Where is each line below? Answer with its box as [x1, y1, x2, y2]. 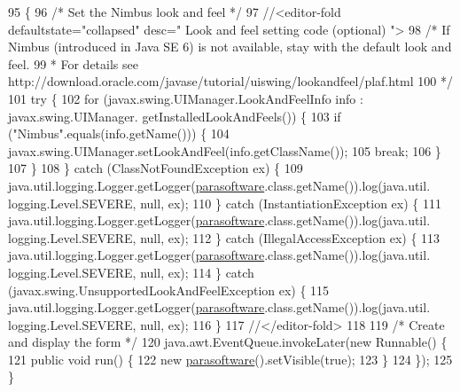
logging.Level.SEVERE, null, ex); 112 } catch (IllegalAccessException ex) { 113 [8, 228, 441, 247]
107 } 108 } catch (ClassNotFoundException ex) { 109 [8, 159, 303, 177]
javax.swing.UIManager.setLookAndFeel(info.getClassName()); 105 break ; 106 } [8, 141, 441, 160]
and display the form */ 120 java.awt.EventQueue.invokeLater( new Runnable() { [8, 333, 448, 351]
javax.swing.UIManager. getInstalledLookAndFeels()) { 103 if [8, 106, 341, 125]
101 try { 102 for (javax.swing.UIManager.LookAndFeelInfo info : [8, 89, 363, 107]
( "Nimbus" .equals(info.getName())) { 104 [8, 124, 230, 143]
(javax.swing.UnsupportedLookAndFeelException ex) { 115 [8, 280, 330, 299]
